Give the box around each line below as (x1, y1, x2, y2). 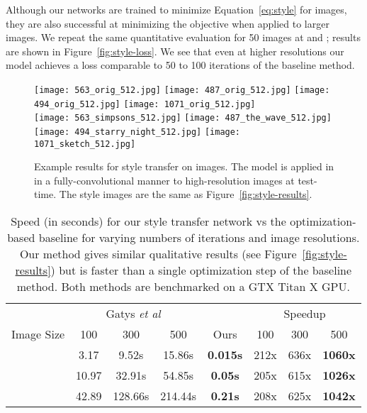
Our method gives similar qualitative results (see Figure (19, 246, 297, 263)
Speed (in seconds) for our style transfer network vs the (11, 213, 286, 230)
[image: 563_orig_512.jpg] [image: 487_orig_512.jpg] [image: (34, 84, 330, 95)
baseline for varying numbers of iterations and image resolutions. (38, 229, 360, 246)
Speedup (283, 305, 326, 322)
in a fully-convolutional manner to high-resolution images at (34, 172, 295, 187)
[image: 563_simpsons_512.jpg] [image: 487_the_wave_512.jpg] (34, 113, 332, 123)
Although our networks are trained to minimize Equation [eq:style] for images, (6, 2, 347, 16)
